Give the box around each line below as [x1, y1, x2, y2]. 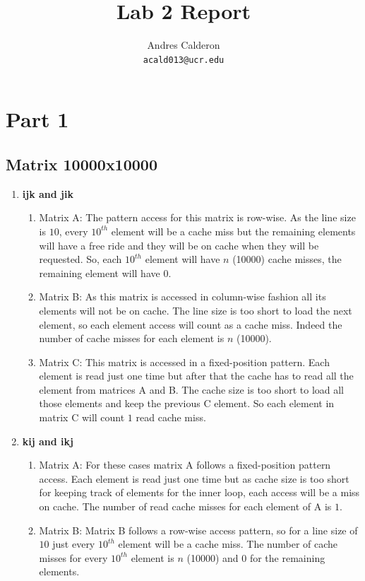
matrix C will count [39, 410, 125, 425]
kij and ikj [22, 433, 73, 448]
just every [52, 536, 95, 551]
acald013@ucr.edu [143, 54, 225, 65]
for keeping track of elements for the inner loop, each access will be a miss [39, 485, 360, 500]
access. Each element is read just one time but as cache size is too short [39, 471, 349, 486]
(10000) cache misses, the [232, 252, 342, 266]
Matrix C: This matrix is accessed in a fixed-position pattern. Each [39, 354, 330, 369]
